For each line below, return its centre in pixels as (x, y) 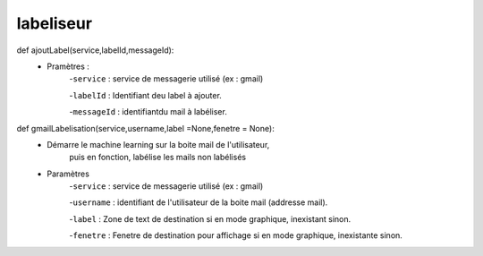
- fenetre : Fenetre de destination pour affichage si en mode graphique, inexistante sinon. (236, 235)
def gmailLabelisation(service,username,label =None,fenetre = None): (145, 128)
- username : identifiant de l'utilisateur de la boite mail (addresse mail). (199, 202)
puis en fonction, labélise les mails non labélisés (157, 158)
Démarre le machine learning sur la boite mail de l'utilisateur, (158, 144)
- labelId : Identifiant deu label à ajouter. (146, 95)
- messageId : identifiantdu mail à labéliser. (148, 112)
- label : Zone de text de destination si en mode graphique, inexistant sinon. (210, 218)
